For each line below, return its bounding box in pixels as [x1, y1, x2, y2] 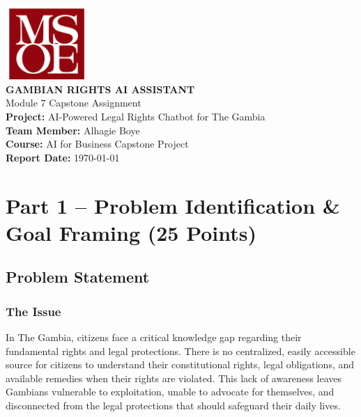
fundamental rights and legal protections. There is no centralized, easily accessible [6, 343, 355, 358]
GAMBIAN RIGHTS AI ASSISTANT [6, 81, 195, 96]
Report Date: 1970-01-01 [6, 150, 120, 164]
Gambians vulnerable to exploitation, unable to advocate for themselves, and [6, 384, 335, 399]
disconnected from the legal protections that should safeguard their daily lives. [6, 398, 341, 412]
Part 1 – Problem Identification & [6, 191, 340, 219]
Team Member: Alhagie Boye [6, 123, 140, 137]
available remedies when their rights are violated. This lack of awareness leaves [6, 370, 342, 385]
